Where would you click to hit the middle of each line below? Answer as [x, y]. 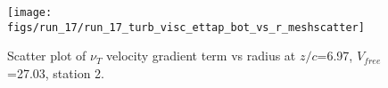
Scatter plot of [47, 56]
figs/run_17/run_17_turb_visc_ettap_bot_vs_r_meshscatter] [186, 27]
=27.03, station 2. [56, 72]
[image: [30, 12]
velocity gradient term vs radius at [201, 56]
